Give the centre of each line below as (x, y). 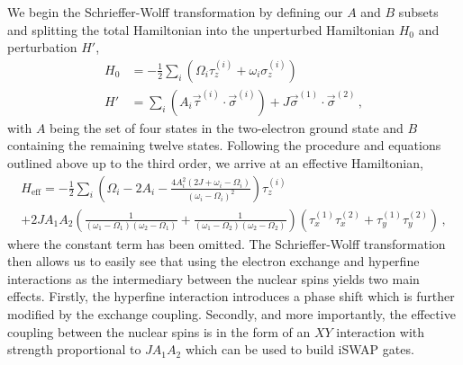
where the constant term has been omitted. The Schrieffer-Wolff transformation (227, 243)
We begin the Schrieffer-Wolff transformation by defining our (175, 12)
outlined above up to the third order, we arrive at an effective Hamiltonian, (215, 163)
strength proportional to (74, 349)
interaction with (381, 331)
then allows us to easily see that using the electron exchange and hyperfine (213, 261)
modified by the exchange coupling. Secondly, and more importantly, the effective (231, 314)
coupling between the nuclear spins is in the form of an (159, 331)
